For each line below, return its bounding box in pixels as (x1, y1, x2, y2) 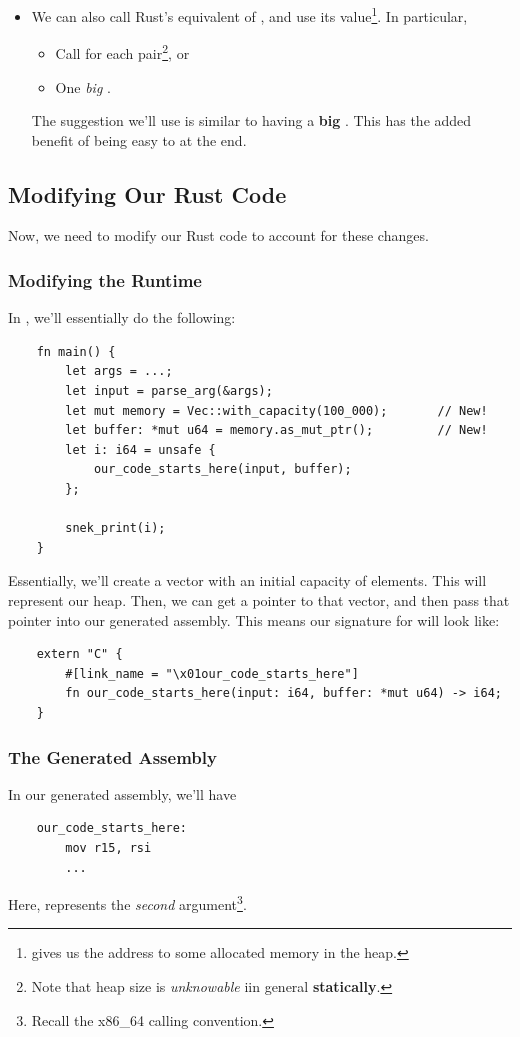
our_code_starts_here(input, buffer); (93, 462, 352, 477)
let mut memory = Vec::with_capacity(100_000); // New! (65, 403, 488, 418)
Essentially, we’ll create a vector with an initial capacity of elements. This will (8, 570, 487, 591)
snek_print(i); (65, 521, 166, 536)
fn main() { (36, 344, 116, 359)
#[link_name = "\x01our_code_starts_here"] (65, 666, 359, 681)
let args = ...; (65, 364, 173, 379)
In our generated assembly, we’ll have (8, 783, 237, 804)
